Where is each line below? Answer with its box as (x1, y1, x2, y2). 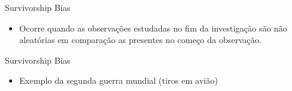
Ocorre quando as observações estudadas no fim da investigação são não (19, 21, 287, 34)
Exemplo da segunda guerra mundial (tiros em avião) (19, 74, 218, 87)
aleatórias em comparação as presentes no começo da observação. (19, 33, 262, 46)
